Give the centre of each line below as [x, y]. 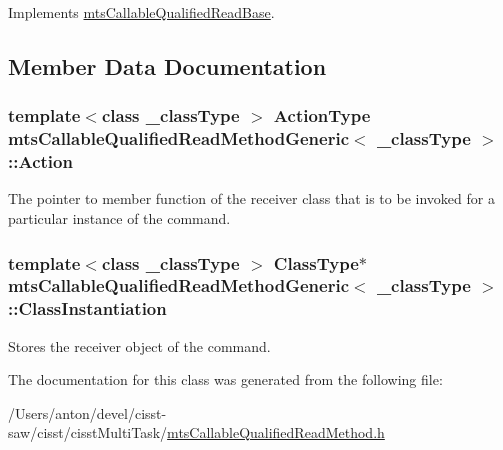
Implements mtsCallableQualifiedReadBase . [141, 12]
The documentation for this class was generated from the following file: [225, 379]
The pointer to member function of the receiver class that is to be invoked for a [251, 198]
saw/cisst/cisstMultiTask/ [88, 432]
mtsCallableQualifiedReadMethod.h [276, 432]
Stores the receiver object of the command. [139, 345]
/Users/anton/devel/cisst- [87, 412]
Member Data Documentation [167, 65]
